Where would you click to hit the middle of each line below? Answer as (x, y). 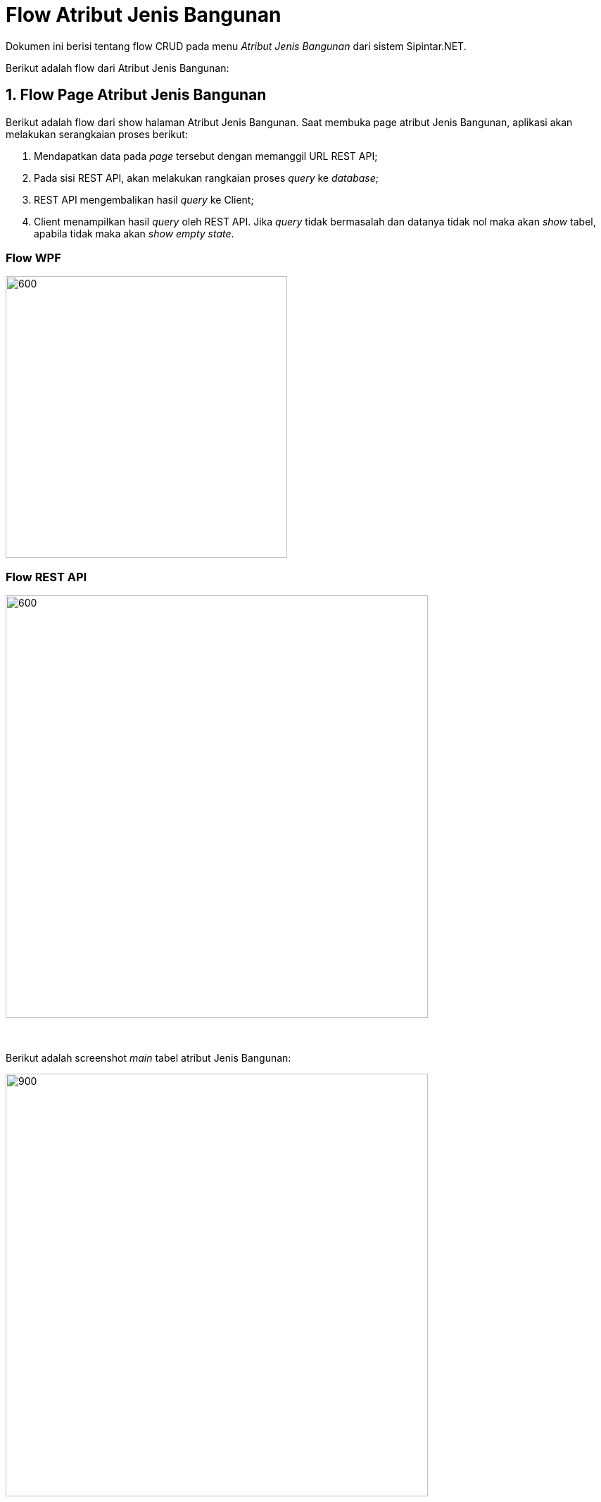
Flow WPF (33, 257)
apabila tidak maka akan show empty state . (134, 233)
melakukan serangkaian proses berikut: (97, 134)
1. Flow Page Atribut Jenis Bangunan (136, 95)
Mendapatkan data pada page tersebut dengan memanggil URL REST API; (206, 156)
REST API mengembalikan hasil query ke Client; (144, 199)
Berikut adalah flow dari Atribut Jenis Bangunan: (118, 68)
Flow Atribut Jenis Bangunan (144, 15)
